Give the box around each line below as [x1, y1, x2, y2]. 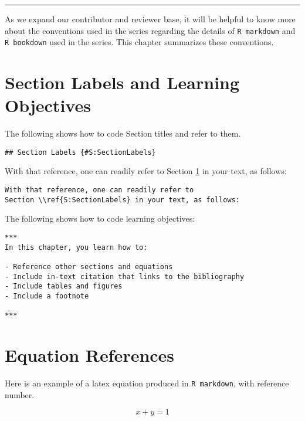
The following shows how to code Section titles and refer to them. [5, 127, 241, 140]
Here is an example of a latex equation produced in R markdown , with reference [5, 377, 289, 389]
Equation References [5, 343, 175, 367]
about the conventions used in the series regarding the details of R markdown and [5, 24, 296, 36]
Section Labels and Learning [5, 70, 240, 94]
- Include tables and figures [5, 282, 123, 291]
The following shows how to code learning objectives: [5, 212, 195, 225]
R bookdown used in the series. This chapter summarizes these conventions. [5, 36, 274, 48]
